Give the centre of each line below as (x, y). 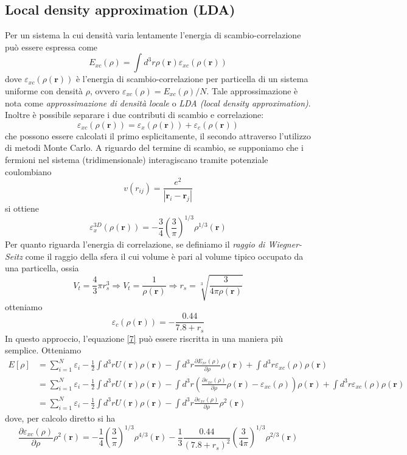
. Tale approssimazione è (252, 90)
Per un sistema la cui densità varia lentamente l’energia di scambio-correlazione (153, 35)
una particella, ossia (42, 268)
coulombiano (28, 171)
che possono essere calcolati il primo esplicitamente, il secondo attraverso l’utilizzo (158, 135)
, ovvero (105, 90)
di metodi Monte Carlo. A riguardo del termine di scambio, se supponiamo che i (154, 148)
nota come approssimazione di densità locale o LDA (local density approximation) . (158, 102)
